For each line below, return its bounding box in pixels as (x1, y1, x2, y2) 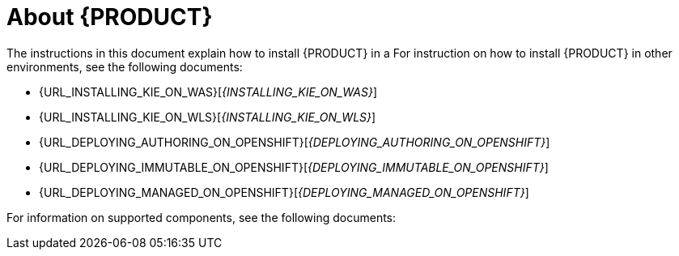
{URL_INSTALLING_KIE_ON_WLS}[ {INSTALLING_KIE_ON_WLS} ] (39, 109, 376, 124)
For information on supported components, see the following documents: (6, 210, 397, 224)
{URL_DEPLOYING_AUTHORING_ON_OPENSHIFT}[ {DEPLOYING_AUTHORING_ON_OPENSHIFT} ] (39, 134, 550, 149)
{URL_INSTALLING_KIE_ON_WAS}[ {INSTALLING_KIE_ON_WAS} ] (39, 84, 378, 99)
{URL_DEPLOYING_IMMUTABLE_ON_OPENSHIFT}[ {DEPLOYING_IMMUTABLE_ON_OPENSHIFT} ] (39, 160, 549, 174)
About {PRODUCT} (6, 3, 213, 31)
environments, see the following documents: (6, 59, 243, 74)
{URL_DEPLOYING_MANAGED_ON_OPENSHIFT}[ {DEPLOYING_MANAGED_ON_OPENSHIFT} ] (39, 185, 529, 199)
